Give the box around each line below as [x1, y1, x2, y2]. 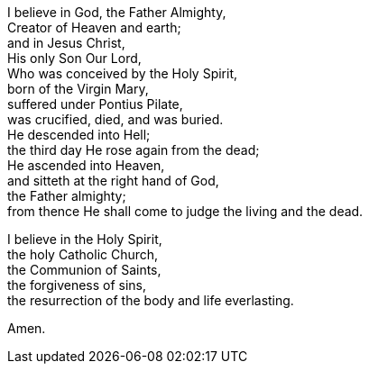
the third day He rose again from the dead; [7, 142, 260, 158]
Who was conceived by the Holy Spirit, [7, 66, 238, 81]
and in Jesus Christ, [7, 35, 125, 50]
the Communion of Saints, [7, 262, 161, 277]
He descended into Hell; [7, 127, 151, 142]
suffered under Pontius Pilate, [7, 96, 183, 112]
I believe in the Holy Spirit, [7, 231, 162, 247]
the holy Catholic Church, [7, 247, 159, 262]
